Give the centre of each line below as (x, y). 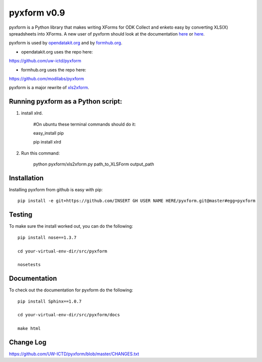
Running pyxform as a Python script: (65, 101)
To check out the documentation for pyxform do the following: (71, 290)
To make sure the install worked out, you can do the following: (71, 226)
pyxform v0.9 (37, 13)
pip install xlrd (47, 142)
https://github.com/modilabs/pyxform (47, 78)
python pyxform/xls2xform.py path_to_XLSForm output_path (94, 164)
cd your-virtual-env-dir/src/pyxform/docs (69, 315)
